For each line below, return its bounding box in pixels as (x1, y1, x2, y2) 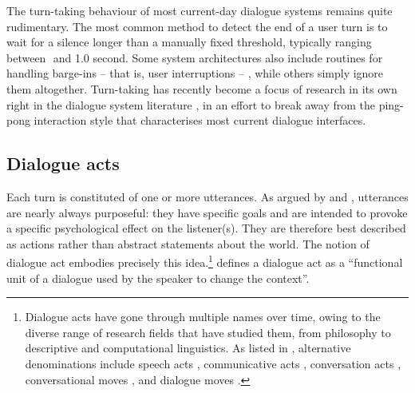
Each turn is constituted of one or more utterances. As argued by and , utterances (6, 188, 409, 204)
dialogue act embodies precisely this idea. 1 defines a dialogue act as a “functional (6, 252, 403, 270)
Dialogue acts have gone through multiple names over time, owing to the (25, 308, 381, 325)
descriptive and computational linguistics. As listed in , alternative (25, 339, 351, 356)
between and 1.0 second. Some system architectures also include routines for (6, 49, 383, 65)
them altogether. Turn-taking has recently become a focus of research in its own (6, 80, 397, 97)
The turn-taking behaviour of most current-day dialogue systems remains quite (6, 2, 393, 18)
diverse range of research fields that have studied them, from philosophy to (25, 324, 391, 340)
